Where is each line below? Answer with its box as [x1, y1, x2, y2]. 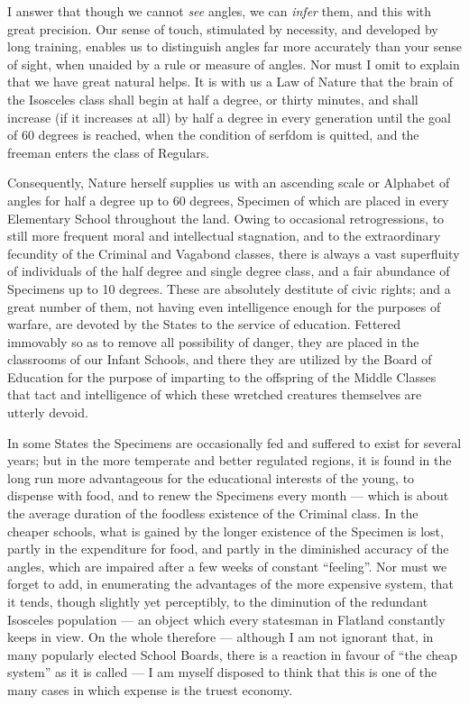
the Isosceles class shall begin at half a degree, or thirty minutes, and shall [7, 89, 418, 108]
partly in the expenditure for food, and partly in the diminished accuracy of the [7, 539, 449, 558]
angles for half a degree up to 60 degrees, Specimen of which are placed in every [7, 190, 449, 209]
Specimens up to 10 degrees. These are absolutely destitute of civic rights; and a [7, 279, 451, 298]
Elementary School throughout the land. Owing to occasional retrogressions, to [7, 208, 445, 227]
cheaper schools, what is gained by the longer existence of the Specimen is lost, [7, 521, 444, 540]
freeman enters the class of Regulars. [7, 142, 210, 161]
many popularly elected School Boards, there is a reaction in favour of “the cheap [7, 645, 458, 664]
